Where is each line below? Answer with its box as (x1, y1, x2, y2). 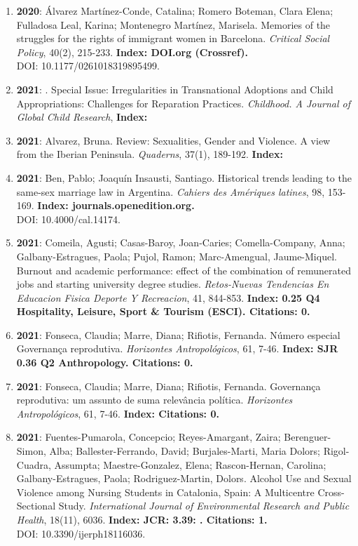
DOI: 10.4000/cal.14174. (16, 211, 121, 226)
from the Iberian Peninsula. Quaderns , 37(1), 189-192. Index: (16, 147, 283, 161)
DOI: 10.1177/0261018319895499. (16, 58, 160, 73)
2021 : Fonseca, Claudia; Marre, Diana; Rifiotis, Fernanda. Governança (16, 378, 321, 393)
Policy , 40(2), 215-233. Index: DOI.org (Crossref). (16, 44, 248, 59)
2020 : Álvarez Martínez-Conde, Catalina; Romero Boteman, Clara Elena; (16, 4, 333, 18)
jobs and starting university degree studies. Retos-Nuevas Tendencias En (16, 277, 329, 291)
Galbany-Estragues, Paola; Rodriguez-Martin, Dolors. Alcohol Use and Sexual (16, 471, 352, 486)
